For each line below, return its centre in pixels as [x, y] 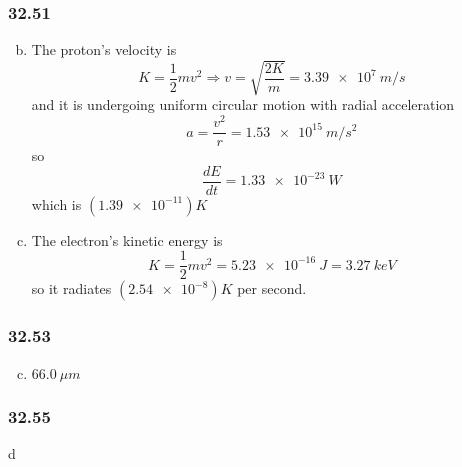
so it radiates [71, 288]
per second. [272, 288]
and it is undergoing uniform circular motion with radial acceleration [243, 104]
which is [56, 203]
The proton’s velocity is [104, 49]
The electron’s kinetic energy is [127, 239]
